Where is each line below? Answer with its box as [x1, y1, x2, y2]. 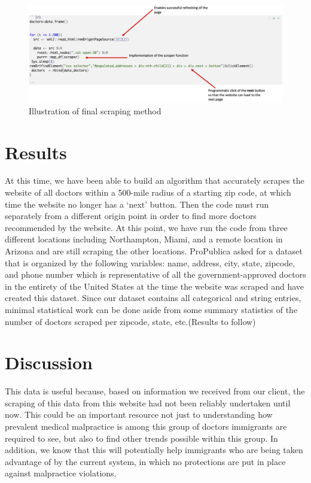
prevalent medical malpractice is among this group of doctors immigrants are [5, 420, 287, 433]
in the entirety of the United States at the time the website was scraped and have [5, 280, 304, 292]
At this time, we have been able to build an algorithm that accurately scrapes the [5, 174, 304, 187]
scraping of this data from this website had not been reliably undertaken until [5, 396, 291, 409]
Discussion [5, 350, 93, 375]
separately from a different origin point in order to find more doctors [5, 209, 257, 222]
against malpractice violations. [5, 467, 117, 479]
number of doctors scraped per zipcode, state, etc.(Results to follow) [5, 315, 256, 327]
